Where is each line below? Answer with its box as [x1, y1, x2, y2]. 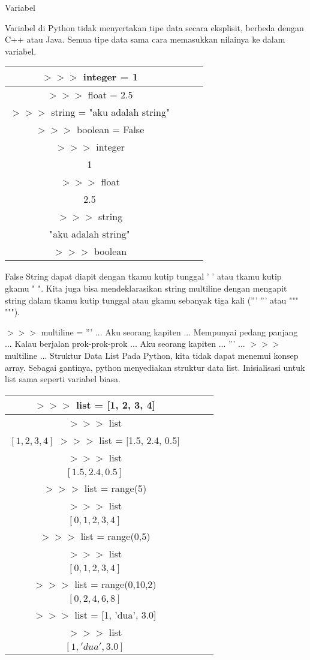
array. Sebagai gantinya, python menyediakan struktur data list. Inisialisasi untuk [5, 361, 305, 373]
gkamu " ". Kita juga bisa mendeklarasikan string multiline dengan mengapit [5, 281, 287, 294]
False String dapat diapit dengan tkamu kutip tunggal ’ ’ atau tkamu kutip [5, 270, 282, 283]
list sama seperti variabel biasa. [5, 373, 121, 385]
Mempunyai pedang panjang [193, 325, 298, 338]
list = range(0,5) [80, 529, 151, 543]
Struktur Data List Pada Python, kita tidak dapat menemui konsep [50, 349, 299, 361]
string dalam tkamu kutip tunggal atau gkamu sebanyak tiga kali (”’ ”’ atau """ [5, 293, 299, 306]
